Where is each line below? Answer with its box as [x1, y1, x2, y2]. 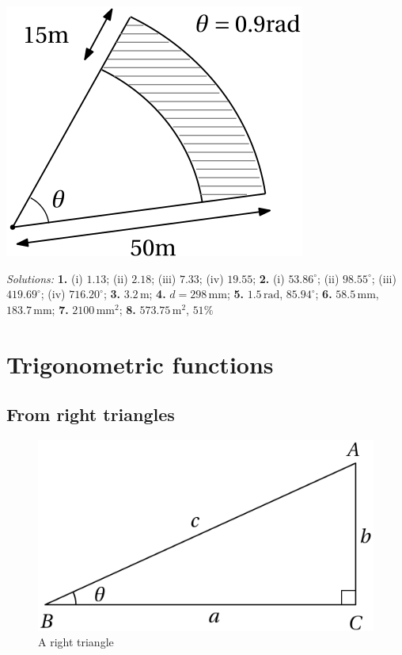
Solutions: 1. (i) [6, 270, 83, 286]
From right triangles [6, 402, 175, 427]
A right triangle [38, 634, 114, 650]
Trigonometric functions [6, 347, 274, 380]
